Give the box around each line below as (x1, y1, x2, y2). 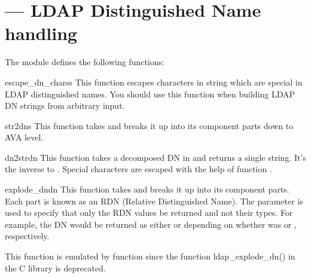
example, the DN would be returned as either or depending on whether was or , (5, 218, 297, 230)
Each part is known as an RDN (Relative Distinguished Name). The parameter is (5, 194, 303, 207)
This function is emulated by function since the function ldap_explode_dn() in (5, 250, 295, 262)
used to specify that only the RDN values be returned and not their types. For (5, 206, 293, 219)
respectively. (5, 230, 50, 242)
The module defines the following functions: (5, 56, 164, 68)
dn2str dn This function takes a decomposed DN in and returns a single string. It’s (5, 151, 306, 163)
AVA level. (5, 131, 44, 143)
